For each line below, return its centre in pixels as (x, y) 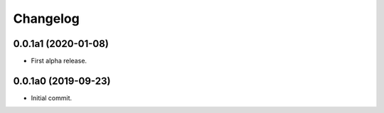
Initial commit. (52, 98)
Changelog (46, 18)
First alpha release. (59, 61)
